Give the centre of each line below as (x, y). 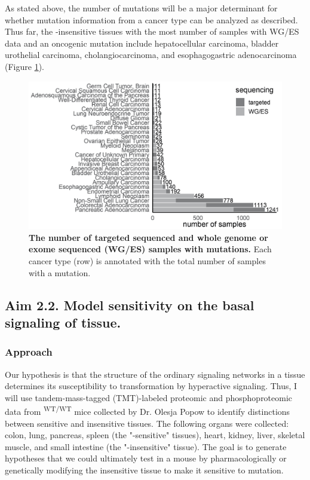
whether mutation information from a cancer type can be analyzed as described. (151, 19)
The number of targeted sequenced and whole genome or (149, 237)
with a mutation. (60, 272)
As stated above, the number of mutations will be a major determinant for (141, 8)
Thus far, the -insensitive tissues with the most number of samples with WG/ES (152, 31)
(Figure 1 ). (24, 66)
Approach (29, 352)
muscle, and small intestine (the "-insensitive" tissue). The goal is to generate (146, 446)
